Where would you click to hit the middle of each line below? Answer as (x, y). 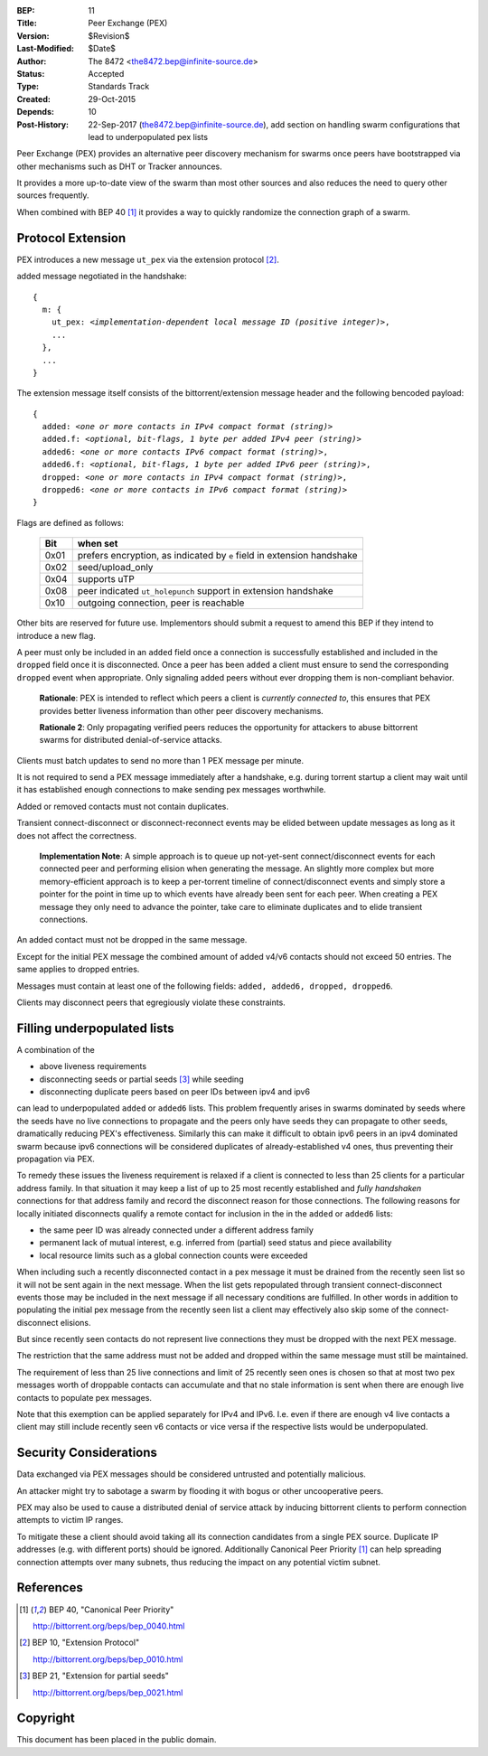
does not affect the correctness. (77, 835)
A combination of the (56, 1049)
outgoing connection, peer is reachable (161, 603)
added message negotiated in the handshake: (102, 277)
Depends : (35, 112)
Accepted (106, 73)
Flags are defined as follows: (70, 522)
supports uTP (106, 579)
